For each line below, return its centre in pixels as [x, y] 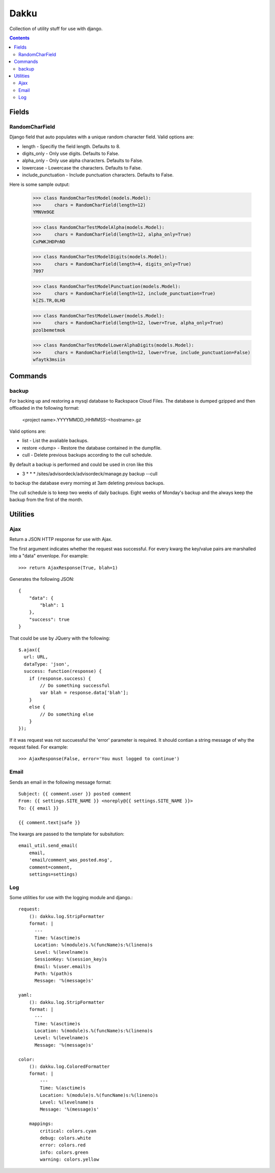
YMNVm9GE [44, 212]
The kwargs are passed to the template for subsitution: [67, 834]
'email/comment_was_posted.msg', [71, 860]
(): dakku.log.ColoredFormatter [69, 1067]
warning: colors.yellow [70, 1159]
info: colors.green [64, 1152]
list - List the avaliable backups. [55, 441]
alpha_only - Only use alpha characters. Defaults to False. [83, 160]
